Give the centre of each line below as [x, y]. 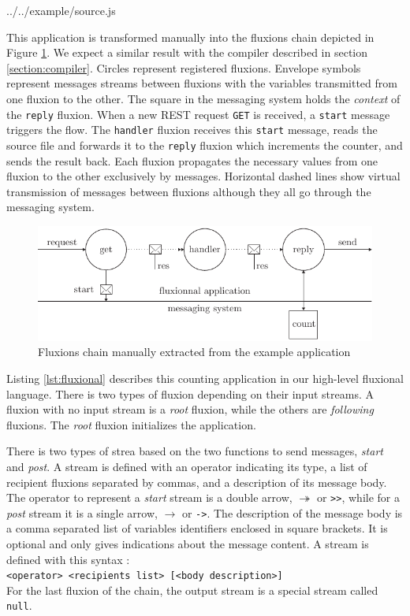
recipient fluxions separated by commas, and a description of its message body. [197, 482]
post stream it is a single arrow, [82, 512]
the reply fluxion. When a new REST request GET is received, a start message [198, 114]
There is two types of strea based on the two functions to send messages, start [195, 451]
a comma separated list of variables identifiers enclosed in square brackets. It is [197, 528]
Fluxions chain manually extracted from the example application [194, 352]
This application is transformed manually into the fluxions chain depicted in [190, 37]
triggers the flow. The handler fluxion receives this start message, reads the [192, 130]
